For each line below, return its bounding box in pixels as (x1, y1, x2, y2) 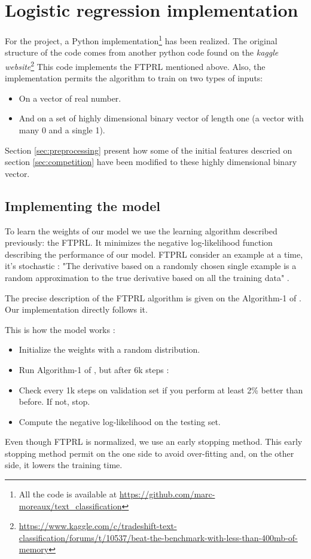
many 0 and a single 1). (19, 124, 105, 136)
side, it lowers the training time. (5, 459, 123, 471)
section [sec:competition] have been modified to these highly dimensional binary (5, 155, 297, 168)
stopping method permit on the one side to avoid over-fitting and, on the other (5, 447, 294, 459)
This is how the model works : (5, 323, 115, 335)
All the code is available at (19, 488, 117, 500)
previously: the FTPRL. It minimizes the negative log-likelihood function (5, 236, 273, 249)
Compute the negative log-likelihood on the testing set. (19, 415, 221, 427)
